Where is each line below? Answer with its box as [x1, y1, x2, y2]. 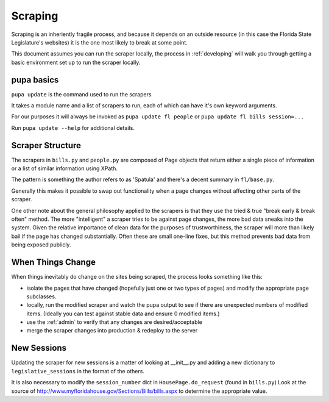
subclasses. [26, 293, 57, 300]
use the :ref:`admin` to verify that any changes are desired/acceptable [26, 318, 202, 326]
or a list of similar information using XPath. [11, 165, 118, 172]
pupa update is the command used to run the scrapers [11, 90, 152, 98]
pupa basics [11, 74, 59, 85]
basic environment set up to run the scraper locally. [11, 59, 141, 66]
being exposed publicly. [11, 241, 71, 248]
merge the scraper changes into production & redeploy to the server [26, 327, 198, 334]
